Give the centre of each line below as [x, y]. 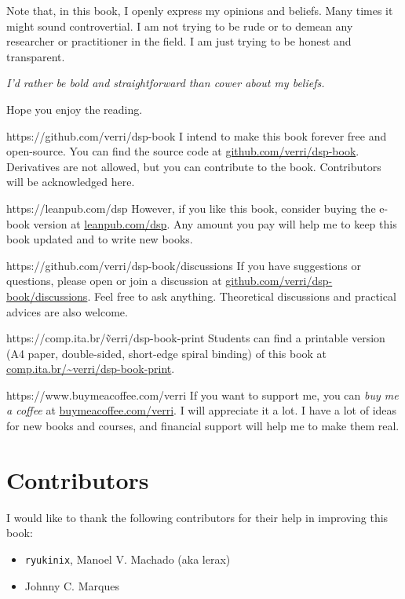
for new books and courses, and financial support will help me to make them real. [203, 426]
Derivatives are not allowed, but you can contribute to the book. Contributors [194, 166]
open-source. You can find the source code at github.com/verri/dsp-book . [183, 151]
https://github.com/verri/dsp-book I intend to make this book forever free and [197, 135]
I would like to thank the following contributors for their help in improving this [197, 517]
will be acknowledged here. [71, 182]
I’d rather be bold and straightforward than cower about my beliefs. [166, 83]
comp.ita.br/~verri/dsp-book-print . [91, 369]
